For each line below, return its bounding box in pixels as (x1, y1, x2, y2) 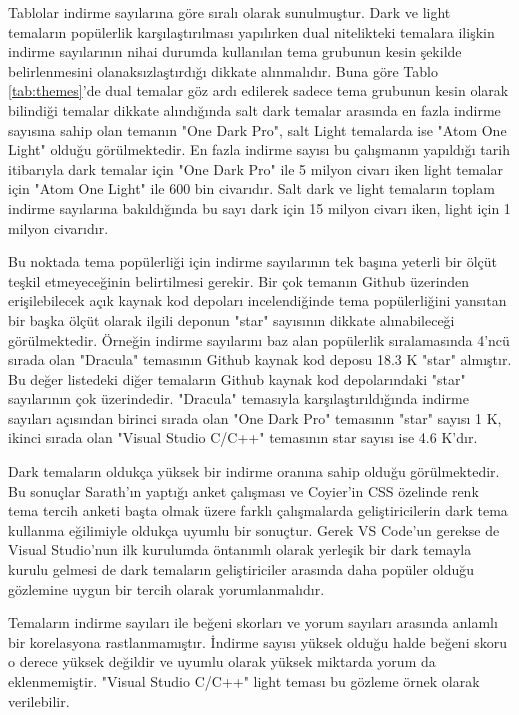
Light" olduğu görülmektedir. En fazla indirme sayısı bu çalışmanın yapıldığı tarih (8, 139, 510, 160)
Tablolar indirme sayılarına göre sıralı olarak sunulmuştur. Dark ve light (8, 2, 451, 22)
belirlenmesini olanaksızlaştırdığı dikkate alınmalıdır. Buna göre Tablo (8, 60, 438, 81)
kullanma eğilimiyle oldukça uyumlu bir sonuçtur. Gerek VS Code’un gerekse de (8, 519, 500, 540)
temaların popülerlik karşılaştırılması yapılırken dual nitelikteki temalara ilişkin (8, 21, 495, 42)
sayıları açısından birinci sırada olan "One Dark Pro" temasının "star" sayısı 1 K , (8, 407, 502, 428)
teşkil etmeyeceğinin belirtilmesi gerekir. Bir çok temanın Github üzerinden (8, 270, 470, 291)
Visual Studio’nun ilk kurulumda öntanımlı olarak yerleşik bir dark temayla (8, 539, 472, 560)
